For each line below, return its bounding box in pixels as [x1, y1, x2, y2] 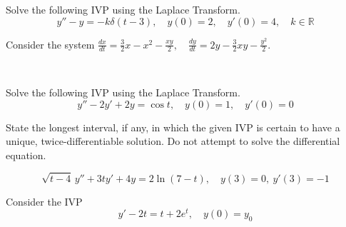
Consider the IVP [6, 193, 83, 208]
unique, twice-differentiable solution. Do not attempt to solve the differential [6, 133, 340, 148]
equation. [6, 147, 46, 162]
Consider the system [6, 36, 95, 51]
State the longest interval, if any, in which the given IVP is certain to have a [6, 119, 340, 134]
